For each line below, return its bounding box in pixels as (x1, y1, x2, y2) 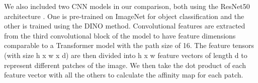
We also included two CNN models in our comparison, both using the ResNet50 (4, 1, 250, 11)
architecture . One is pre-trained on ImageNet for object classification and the (4, 10, 244, 21)
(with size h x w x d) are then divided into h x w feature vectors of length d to (4, 49, 247, 60)
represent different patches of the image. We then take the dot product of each (4, 59, 246, 70)
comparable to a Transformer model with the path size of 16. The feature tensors (4, 40, 254, 50)
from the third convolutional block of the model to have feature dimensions (4, 30, 236, 40)
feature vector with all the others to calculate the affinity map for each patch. (4, 69, 243, 80)
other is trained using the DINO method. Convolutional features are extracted (4, 20, 245, 31)
